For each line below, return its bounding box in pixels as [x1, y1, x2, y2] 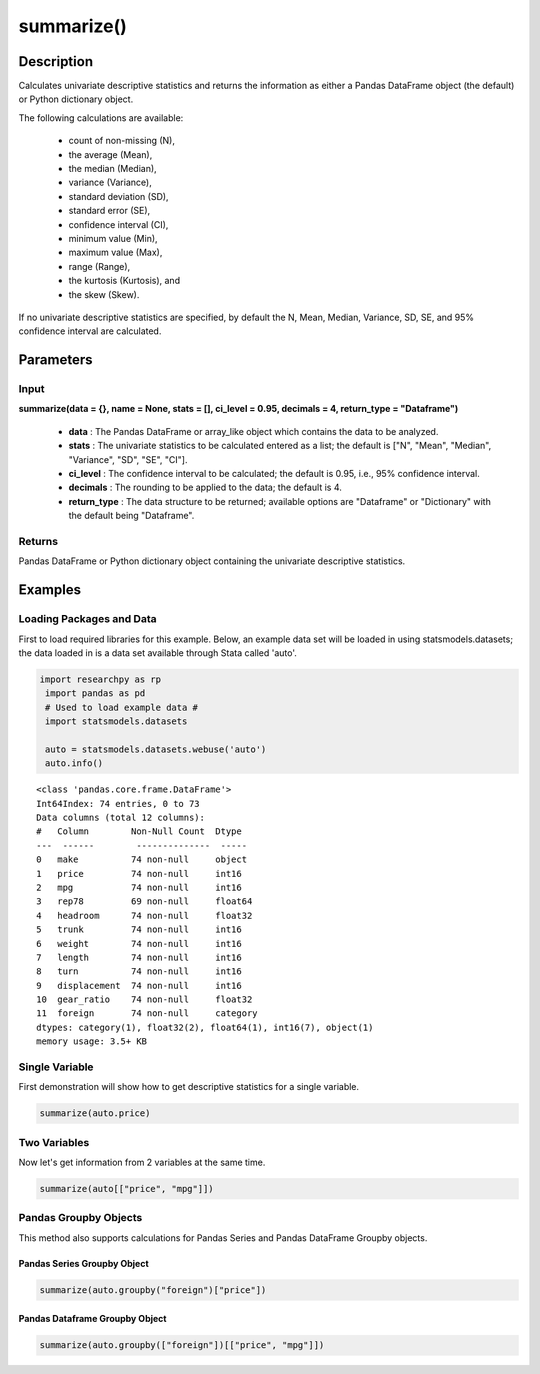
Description [18, 53, 94, 70]
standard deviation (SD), [68, 190, 169, 202]
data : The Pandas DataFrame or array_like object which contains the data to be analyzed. [68, 425, 439, 437]
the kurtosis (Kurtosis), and [68, 275, 180, 287]
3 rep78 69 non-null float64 [36, 896, 253, 907]
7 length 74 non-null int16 [36, 951, 242, 963]
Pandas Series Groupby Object [18, 1257, 149, 1269]
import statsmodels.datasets [45, 716, 188, 727]
